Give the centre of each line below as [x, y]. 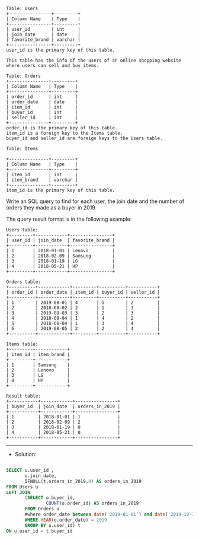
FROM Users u [22, 487]
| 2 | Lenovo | [38, 370]
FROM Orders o [42, 509]
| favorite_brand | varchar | [44, 40]
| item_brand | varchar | [42, 180]
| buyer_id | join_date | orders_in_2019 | [63, 406]
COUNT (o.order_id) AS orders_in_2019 [92, 504]
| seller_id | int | [42, 117]
